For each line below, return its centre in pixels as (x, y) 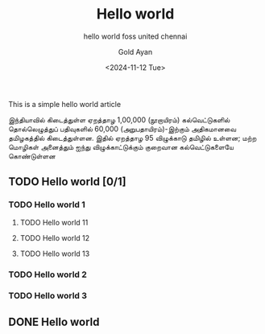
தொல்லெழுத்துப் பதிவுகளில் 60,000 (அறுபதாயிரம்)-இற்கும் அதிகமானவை (122, 129)
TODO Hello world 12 (55, 237)
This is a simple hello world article (65, 104)
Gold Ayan (135, 52)
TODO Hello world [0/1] (67, 182)
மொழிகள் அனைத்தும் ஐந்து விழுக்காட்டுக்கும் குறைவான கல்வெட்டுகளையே (121, 146)
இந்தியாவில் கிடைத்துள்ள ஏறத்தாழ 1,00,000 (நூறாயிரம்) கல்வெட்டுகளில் (119, 120)
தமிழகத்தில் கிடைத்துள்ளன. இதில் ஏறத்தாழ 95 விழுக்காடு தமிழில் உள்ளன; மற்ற (132, 138)
